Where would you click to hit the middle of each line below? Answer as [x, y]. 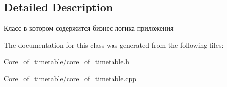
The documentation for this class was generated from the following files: [114, 44]
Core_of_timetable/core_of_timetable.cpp [70, 78]
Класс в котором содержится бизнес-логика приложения [89, 28]
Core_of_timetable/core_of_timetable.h [67, 61]
